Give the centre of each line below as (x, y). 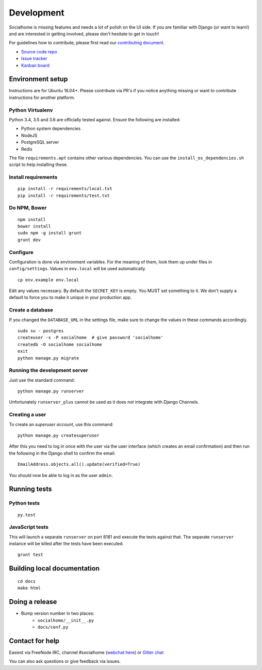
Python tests (24, 503)
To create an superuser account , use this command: (61, 424)
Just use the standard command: (42, 380)
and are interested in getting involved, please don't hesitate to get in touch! (84, 33)
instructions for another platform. (42, 98)
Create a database (31, 310)
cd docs (27, 581)
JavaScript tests (29, 527)
